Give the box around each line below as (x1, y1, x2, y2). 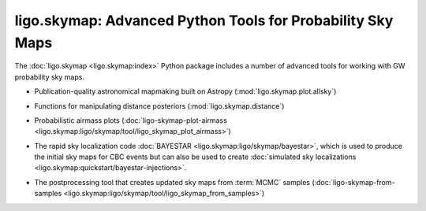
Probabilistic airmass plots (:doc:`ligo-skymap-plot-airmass (34, 115, 228, 125)
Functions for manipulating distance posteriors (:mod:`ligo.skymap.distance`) (34, 101, 285, 110)
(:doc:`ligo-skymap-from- (312, 177, 395, 187)
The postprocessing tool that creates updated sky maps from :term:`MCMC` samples (34, 177, 311, 187)
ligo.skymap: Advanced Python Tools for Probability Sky (14, 12, 394, 29)
